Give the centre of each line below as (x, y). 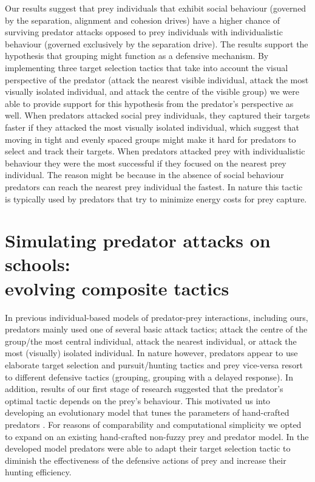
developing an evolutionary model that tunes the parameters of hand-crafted (147, 412)
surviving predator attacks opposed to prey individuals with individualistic (144, 32)
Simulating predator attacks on (138, 240)
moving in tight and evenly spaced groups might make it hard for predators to (151, 139)
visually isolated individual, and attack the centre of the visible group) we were (152, 91)
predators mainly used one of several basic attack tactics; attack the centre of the (156, 329)
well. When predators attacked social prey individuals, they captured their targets (157, 115)
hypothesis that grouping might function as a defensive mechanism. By (137, 56)
